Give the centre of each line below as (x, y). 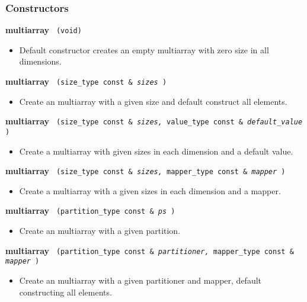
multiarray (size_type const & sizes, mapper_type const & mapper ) (145, 171)
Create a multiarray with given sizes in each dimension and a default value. (156, 151)
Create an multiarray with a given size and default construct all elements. (153, 101)
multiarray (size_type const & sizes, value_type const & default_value (154, 121)
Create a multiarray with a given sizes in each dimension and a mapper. (150, 190)
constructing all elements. (65, 292)
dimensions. (40, 61)
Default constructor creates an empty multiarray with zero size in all (144, 49)
